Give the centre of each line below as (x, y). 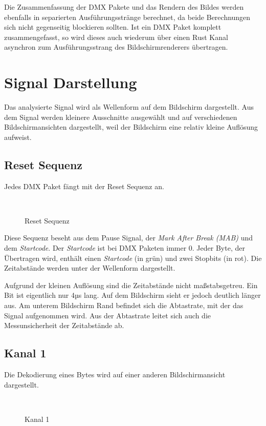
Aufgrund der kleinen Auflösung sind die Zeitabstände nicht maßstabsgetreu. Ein (131, 285)
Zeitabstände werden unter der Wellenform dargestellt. (90, 268)
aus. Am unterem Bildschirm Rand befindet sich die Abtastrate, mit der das (124, 305)
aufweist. (18, 137)
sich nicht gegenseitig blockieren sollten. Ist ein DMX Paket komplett (113, 27)
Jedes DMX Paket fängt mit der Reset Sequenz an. (84, 186)
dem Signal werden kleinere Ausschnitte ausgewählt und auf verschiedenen (121, 117)
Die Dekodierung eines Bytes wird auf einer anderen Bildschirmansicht (115, 374)
